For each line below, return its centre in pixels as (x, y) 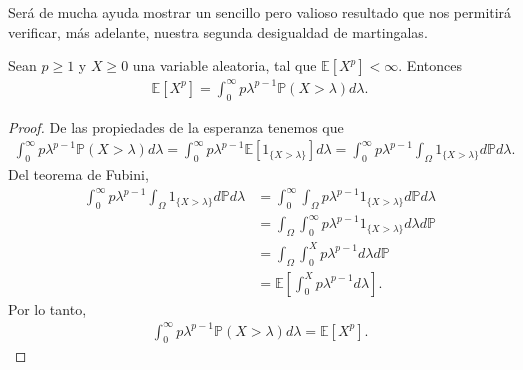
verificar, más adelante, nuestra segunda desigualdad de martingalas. (218, 31)
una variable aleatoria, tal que (224, 65)
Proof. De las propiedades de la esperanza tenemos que (176, 126)
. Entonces (430, 65)
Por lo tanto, (47, 308)
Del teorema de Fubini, (78, 173)
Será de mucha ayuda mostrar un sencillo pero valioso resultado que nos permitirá (260, 12)
